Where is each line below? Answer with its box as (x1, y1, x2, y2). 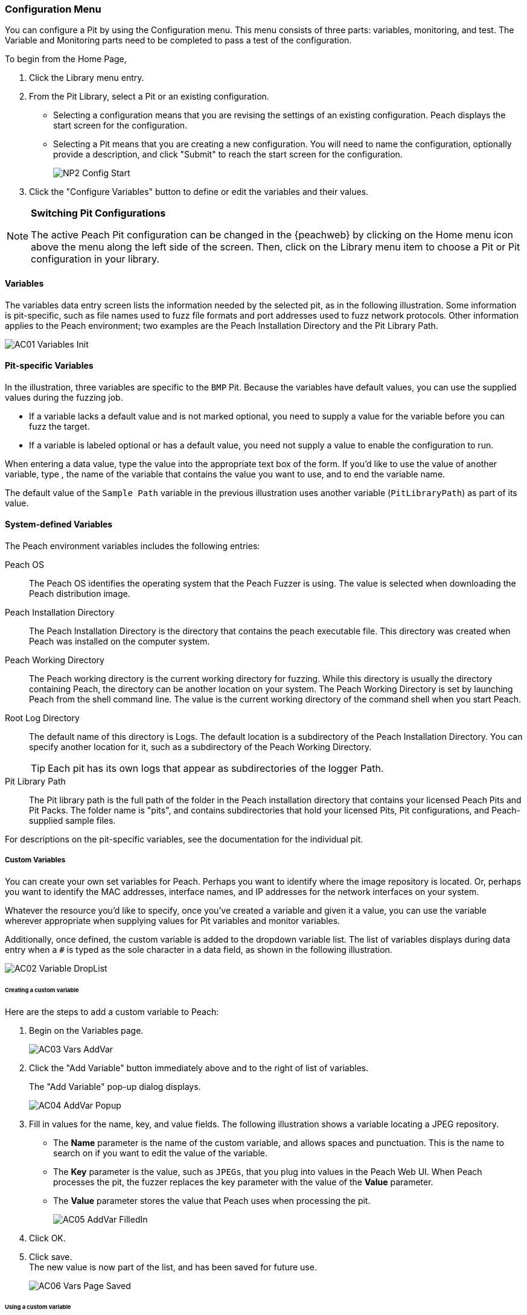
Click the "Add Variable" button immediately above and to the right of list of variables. (29, 1062, 369, 1073)
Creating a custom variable (5, 986, 79, 993)
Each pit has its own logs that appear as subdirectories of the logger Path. (48, 762, 384, 775)
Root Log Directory (5, 713, 80, 724)
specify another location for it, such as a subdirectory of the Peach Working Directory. (29, 742, 372, 753)
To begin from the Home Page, (5, 54, 127, 65)
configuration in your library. (31, 253, 159, 266)
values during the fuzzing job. (5, 392, 123, 403)
